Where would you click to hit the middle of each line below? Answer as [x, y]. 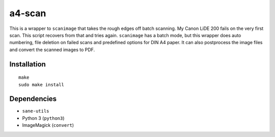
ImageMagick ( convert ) [48, 125]
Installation [28, 64]
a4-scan [28, 13]
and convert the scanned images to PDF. [52, 49]
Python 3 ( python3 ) [43, 118]
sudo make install [42, 84]
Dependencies [33, 99]
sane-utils [36, 111]
